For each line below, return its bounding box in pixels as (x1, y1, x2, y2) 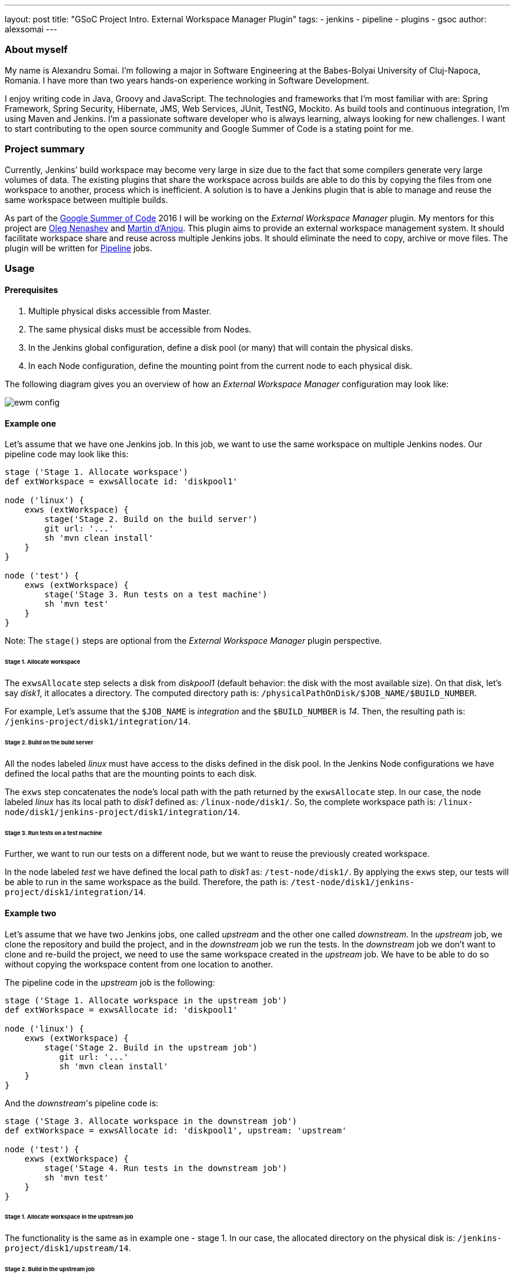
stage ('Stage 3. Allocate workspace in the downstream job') (5, 1116, 297, 1126)
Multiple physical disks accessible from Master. (28, 306, 212, 317)
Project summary (5, 143, 85, 155)
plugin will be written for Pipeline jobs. (5, 242, 152, 253)
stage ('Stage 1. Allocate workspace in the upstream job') (5, 995, 287, 1005)
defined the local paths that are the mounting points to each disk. (5, 768, 257, 779)
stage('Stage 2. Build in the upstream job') (44, 1042, 257, 1052)
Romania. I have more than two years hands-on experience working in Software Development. (5, 75, 369, 85)
